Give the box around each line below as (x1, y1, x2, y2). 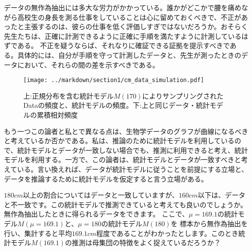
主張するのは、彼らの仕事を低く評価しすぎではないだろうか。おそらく (24, 21, 248, 32)
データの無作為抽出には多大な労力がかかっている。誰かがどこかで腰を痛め (4, 2, 241, 12)
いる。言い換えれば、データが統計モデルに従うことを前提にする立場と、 (17, 164, 248, 174)
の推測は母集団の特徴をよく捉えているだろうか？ (65, 237, 221, 248)
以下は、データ (198, 190, 246, 200)
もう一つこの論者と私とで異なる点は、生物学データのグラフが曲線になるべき (4, 126, 249, 136)
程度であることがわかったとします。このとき (96, 228, 238, 238)
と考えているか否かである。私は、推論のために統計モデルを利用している (4, 135, 235, 146)
